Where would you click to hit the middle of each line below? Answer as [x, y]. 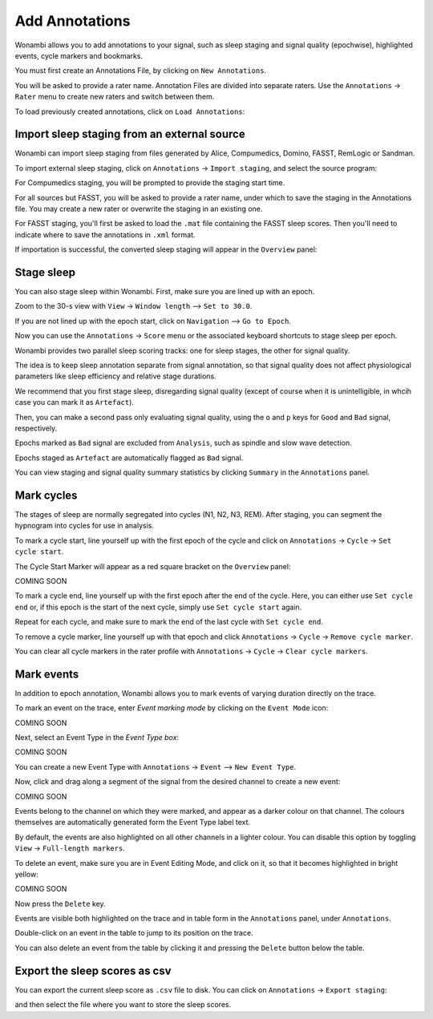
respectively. [36, 428]
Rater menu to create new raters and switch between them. [115, 97]
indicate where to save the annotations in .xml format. [105, 235]
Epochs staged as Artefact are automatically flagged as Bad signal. [129, 458]
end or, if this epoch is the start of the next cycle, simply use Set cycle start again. [158, 607]
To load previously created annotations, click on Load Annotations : [130, 111]
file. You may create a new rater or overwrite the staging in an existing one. [139, 208]
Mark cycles [46, 495]
